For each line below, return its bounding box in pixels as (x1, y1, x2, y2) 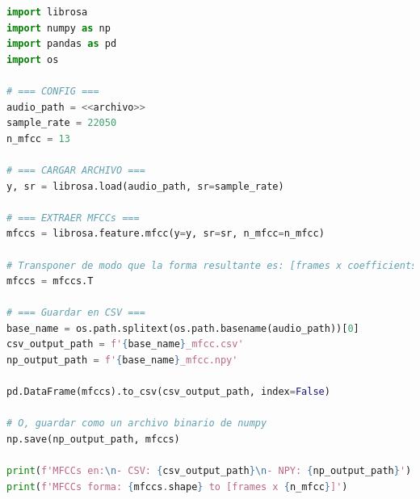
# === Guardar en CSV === (6, 307, 145, 319)
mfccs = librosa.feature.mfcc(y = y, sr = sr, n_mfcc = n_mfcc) (6, 228, 325, 240)
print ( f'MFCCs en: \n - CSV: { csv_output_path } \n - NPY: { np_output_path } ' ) (6, 465, 412, 477)
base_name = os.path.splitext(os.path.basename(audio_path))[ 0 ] (6, 322, 359, 334)
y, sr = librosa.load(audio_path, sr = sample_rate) (6, 180, 284, 192)
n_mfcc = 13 (6, 132, 70, 145)
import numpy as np (6, 22, 111, 34)
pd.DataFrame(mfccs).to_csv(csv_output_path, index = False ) (6, 386, 330, 398)
